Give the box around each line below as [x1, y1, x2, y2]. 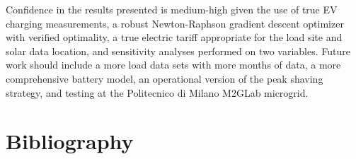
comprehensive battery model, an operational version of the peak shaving [6, 71, 323, 86]
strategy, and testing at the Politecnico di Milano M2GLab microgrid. [6, 85, 309, 100]
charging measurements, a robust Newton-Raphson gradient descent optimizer [6, 16, 344, 30]
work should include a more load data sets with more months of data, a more [6, 57, 341, 72]
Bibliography [6, 126, 134, 155]
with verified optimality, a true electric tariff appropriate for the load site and [6, 30, 343, 45]
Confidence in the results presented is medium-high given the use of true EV [6, 2, 338, 16]
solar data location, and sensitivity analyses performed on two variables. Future [6, 43, 350, 58]
